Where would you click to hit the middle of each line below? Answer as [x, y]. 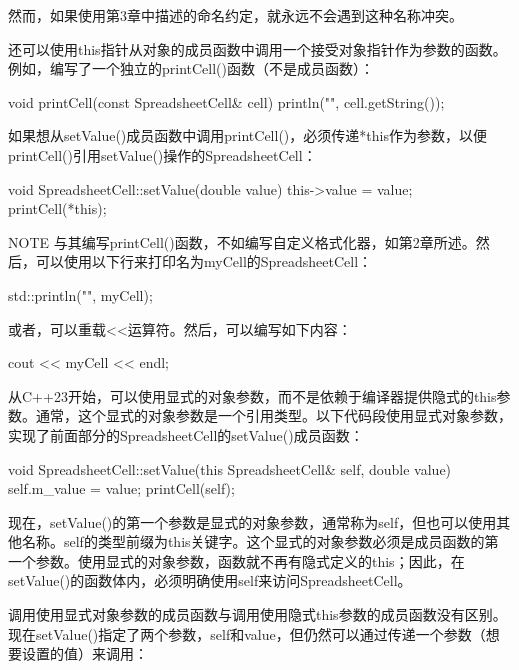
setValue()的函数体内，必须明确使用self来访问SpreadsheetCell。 [210, 580]
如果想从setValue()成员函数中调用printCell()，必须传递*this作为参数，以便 [247, 135]
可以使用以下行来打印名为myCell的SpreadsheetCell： [204, 261]
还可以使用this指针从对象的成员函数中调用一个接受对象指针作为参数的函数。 [257, 48]
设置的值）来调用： [84, 653]
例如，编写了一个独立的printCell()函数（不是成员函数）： [191, 68]
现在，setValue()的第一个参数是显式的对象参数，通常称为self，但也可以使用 [252, 521]
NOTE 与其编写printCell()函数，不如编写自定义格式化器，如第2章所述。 [242, 241]
